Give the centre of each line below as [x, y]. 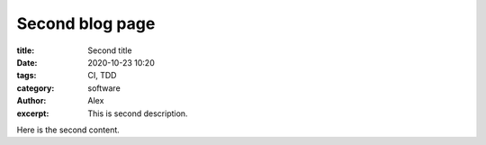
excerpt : [33, 113]
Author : [31, 101]
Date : [27, 62]
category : [36, 88]
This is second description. [138, 113]
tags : [27, 76]
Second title [110, 50]
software [104, 88]
